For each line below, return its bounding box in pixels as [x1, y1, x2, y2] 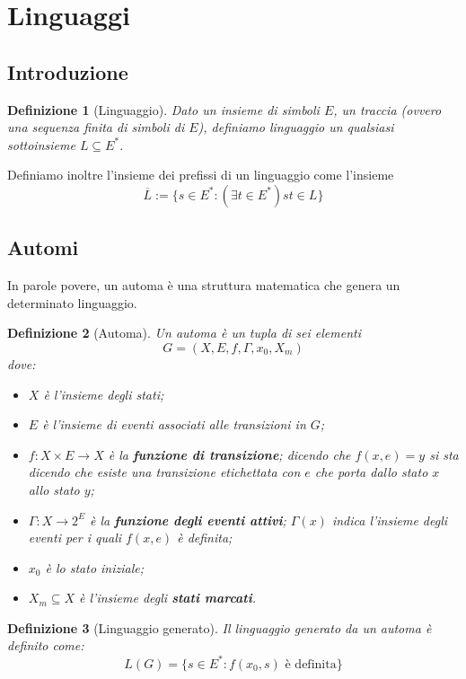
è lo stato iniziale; [45, 558, 145, 577]
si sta [429, 445, 459, 463]
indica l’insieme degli [331, 510, 448, 529]
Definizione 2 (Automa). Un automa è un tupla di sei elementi [7, 323, 362, 342]
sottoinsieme [7, 135, 75, 154]
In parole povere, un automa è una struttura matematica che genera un [7, 276, 400, 295]
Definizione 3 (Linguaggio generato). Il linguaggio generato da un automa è [7, 618, 432, 637]
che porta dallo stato [314, 463, 428, 481]
